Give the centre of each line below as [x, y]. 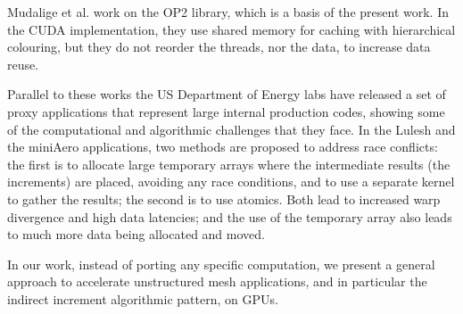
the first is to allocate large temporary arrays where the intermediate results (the [229, 164]
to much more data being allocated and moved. [136, 234]
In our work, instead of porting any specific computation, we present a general [221, 264]
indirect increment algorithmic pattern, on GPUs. [143, 298]
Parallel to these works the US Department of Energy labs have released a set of [227, 94]
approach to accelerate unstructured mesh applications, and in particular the [217, 281]
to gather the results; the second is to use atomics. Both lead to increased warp [224, 198]
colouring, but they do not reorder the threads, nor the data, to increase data [219, 47]
